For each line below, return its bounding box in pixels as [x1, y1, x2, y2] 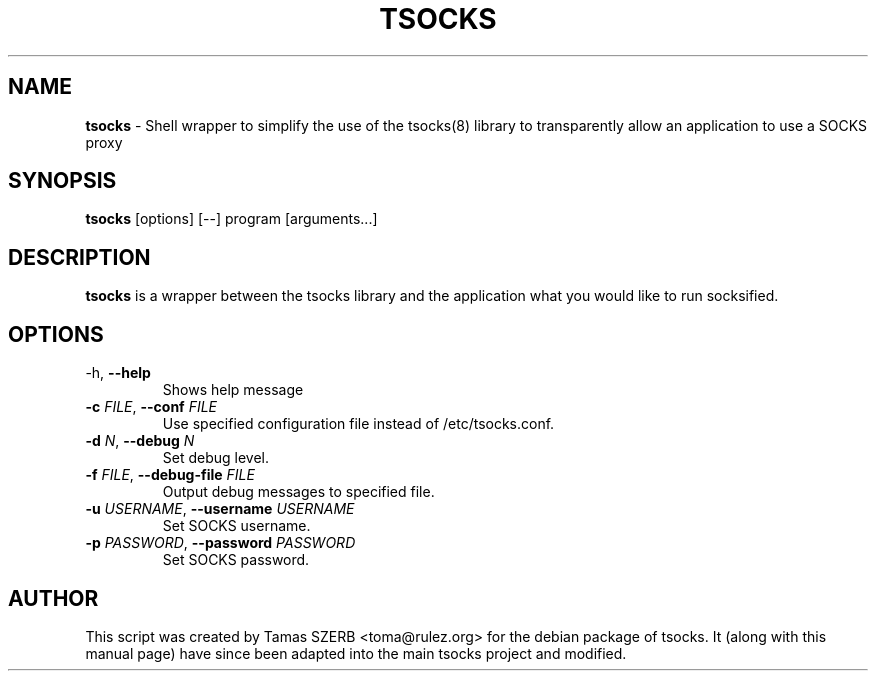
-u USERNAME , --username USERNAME [85, 500, 355, 518]
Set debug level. [162, 449, 270, 467]
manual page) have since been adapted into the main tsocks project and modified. [85, 644, 627, 662]
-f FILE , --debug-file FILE [85, 466, 255, 484]
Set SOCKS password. [162, 551, 310, 569]
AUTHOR [8, 585, 99, 611]
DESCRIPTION [8, 244, 151, 270]
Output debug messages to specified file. [162, 483, 435, 501]
